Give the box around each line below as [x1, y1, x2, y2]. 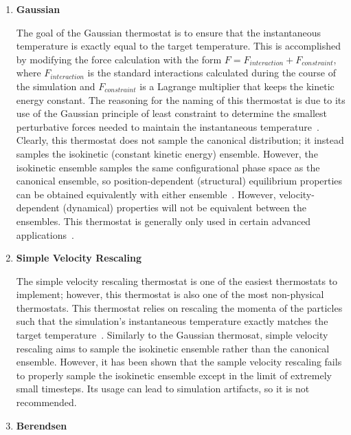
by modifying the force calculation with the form [16, 52, 222, 66]
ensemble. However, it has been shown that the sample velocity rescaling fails [16, 354, 342, 369]
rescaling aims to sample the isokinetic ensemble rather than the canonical [16, 341, 330, 355]
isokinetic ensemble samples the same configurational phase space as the [16, 160, 320, 174]
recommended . [16, 395, 77, 410]
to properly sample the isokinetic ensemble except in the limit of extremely [16, 368, 332, 382]
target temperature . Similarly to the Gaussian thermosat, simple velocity [16, 328, 328, 342]
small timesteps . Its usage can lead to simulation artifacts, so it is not [16, 381, 310, 396]
